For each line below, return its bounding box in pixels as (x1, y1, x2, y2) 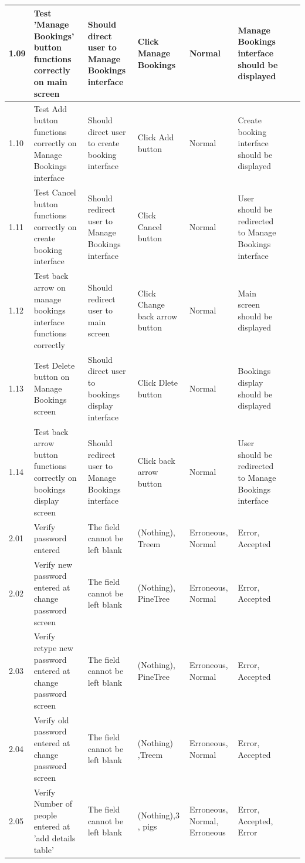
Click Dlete (137, 376, 178, 388)
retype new (33, 641, 73, 653)
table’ (33, 843, 54, 855)
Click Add (137, 131, 174, 143)
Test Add (33, 102, 67, 114)
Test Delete (33, 359, 75, 371)
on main (33, 76, 67, 88)
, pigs (137, 820, 157, 832)
